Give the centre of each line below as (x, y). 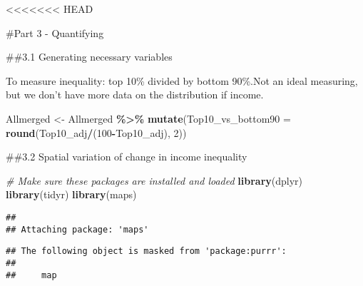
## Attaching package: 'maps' (77, 229)
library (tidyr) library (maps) (71, 194)
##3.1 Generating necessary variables (89, 57)
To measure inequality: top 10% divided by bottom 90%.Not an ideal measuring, (182, 80)
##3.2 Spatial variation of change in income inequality (127, 157)
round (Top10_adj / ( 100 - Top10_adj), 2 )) (96, 132)
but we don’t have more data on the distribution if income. (135, 95)
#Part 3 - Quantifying (55, 32)
